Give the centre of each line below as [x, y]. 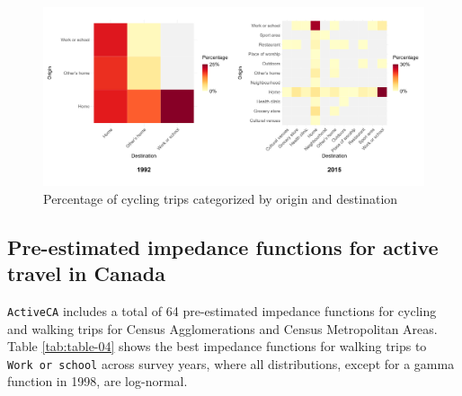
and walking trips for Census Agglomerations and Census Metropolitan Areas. [222, 328]
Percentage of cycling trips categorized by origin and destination [221, 198]
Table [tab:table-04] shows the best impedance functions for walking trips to [217, 346]
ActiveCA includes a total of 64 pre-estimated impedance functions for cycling [222, 310]
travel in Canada [86, 273]
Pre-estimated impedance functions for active [223, 246]
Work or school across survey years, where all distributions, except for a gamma [231, 363]
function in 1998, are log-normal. [98, 381]
